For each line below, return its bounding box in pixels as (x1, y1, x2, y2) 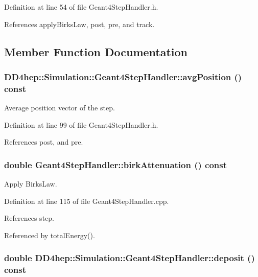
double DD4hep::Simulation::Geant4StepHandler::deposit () (4, 251, 255, 264)
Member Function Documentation (4, 43, 188, 59)
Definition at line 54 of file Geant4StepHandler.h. (4, 2, 158, 12)
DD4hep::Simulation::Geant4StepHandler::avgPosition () (4, 70, 242, 83)
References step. (4, 213, 54, 223)
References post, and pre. (4, 136, 83, 147)
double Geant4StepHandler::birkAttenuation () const (4, 158, 227, 171)
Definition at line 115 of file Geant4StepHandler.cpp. (4, 195, 169, 206)
